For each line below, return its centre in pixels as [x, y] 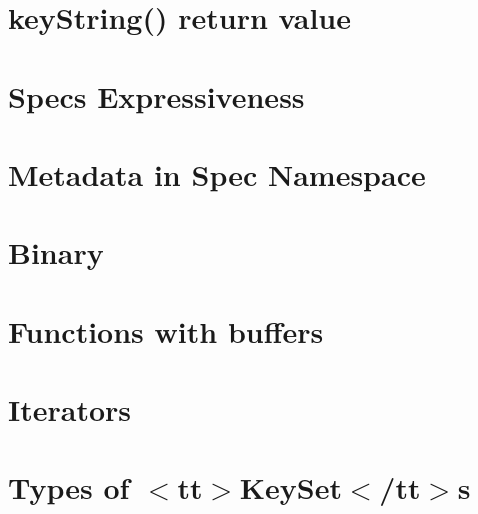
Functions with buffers [166, 330]
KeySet [290, 487]
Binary [56, 252]
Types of [69, 487]
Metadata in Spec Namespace [217, 173]
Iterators [70, 409]
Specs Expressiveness [156, 95]
